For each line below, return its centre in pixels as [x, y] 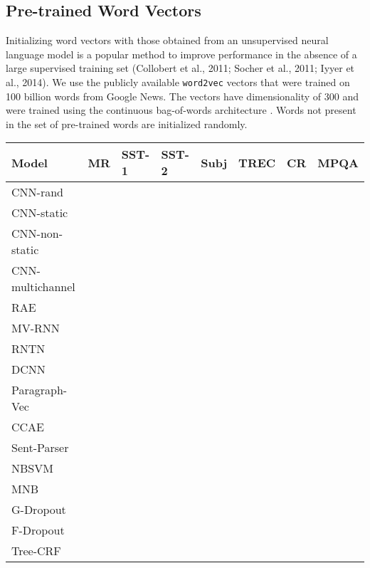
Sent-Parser [40, 448]
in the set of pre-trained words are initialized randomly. [127, 123]
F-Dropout [38, 530]
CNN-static [40, 213]
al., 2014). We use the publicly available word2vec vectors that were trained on [178, 81]
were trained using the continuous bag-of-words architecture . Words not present [181, 110]
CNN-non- [37, 233]
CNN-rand [37, 192]
